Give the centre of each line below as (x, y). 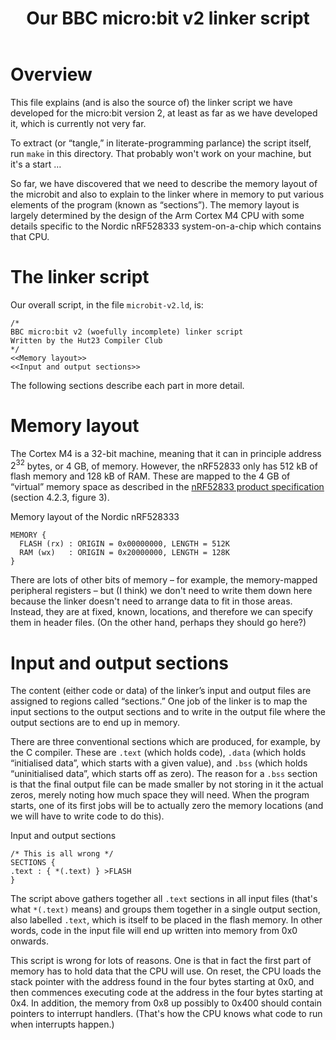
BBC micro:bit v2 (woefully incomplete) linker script (127, 332)
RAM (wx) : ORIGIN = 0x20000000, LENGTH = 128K (124, 553)
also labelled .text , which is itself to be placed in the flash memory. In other (166, 920)
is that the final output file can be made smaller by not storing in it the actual (167, 784)
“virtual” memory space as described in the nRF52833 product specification (167, 487)
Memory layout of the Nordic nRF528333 (95, 517)
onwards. (30, 941)
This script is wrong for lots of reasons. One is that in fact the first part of (161, 961)
